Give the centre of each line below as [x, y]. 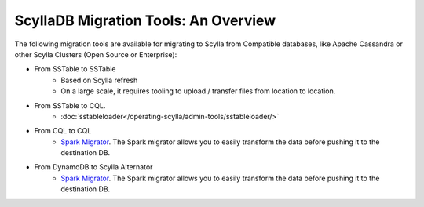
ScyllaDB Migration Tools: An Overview [145, 20]
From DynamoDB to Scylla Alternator [93, 167]
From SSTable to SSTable [75, 69]
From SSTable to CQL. [70, 105]
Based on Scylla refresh [99, 80]
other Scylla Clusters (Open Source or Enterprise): [96, 54]
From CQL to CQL [63, 131]
